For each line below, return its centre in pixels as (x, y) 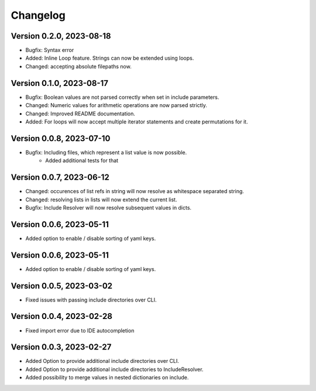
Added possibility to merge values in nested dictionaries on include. (107, 378)
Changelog (38, 15)
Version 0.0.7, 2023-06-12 (60, 178)
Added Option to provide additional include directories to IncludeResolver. (114, 369)
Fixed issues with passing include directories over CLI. (91, 300)
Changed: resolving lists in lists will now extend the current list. (101, 200)
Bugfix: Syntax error (50, 50)
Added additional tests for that (82, 160)
